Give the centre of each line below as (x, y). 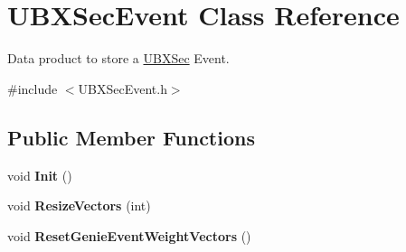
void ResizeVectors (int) (79, 205)
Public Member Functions (131, 137)
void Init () (40, 175)
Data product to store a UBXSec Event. (118, 58)
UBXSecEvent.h (123, 88)
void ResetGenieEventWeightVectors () (129, 235)
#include (33, 88)
